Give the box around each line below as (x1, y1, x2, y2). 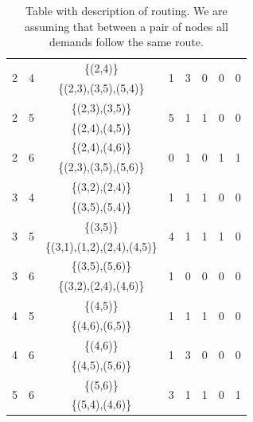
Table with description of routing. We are (25, 2, 228, 18)
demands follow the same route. (49, 33, 204, 50)
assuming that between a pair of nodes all (25, 18, 228, 34)
